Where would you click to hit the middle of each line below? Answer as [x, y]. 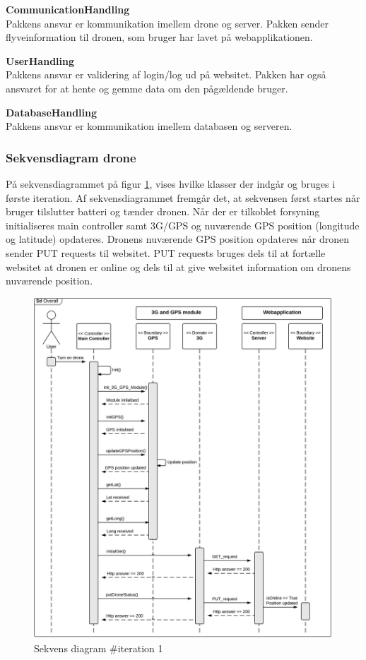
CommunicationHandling [68, 9]
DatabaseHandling [52, 112]
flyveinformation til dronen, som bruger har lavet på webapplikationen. [159, 37]
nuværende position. [49, 281]
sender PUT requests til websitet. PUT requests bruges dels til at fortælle [166, 252]
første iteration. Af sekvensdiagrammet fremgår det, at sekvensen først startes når [183, 197]
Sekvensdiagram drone [71, 157]
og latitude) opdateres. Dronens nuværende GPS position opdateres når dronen [178, 239]
